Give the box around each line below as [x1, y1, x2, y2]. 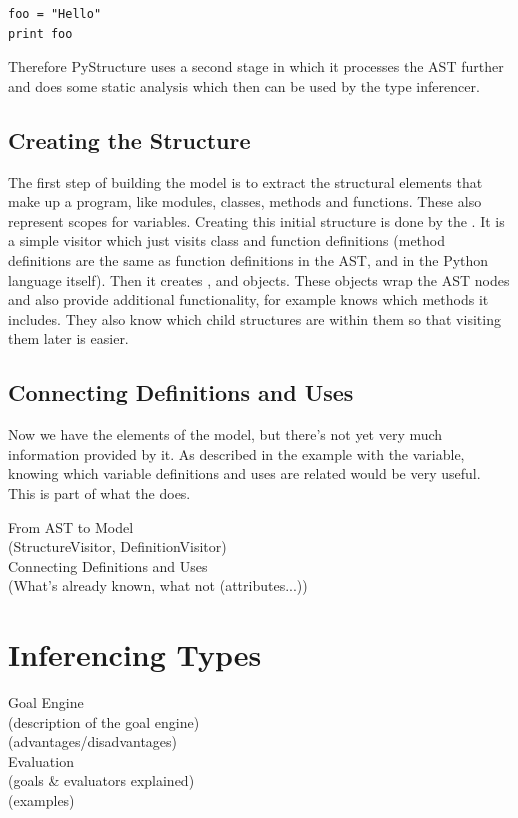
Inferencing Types [8, 634, 262, 675]
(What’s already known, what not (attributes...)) [8, 575, 308, 596]
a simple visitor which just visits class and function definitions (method [8, 230, 446, 251]
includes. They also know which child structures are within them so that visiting [8, 308, 501, 329]
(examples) [8, 789, 75, 810]
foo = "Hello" [8, 7, 102, 21]
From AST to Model [8, 516, 134, 537]
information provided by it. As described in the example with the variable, [8, 443, 465, 464]
